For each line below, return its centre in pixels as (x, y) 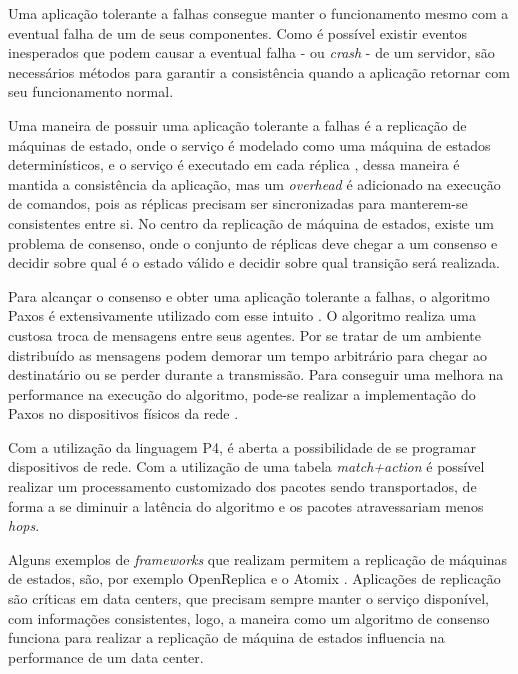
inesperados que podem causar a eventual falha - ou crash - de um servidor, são (251, 52)
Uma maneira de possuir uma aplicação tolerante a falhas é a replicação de (237, 124)
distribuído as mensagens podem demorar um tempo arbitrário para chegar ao (247, 354)
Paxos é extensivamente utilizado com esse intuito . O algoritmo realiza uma (242, 315)
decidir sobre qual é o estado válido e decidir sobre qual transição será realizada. (254, 262)
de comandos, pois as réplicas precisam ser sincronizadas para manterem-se (238, 203)
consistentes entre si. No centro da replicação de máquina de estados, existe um (251, 222)
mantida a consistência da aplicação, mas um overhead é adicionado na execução (254, 183)
